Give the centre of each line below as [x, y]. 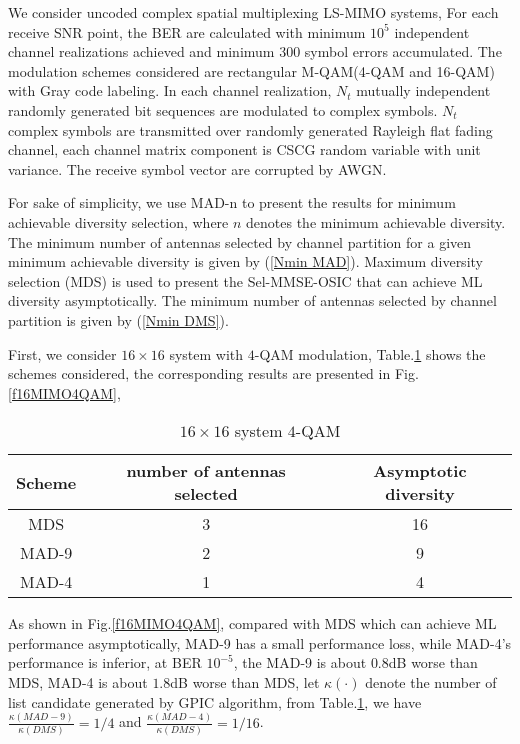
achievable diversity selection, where [118, 221]
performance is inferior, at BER [105, 662]
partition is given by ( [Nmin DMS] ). [118, 319]
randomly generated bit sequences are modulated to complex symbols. [223, 109]
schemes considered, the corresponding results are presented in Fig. [213, 373]
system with [206, 353]
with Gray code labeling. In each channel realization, [170, 90]
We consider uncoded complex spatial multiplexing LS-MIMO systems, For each [253, 12]
